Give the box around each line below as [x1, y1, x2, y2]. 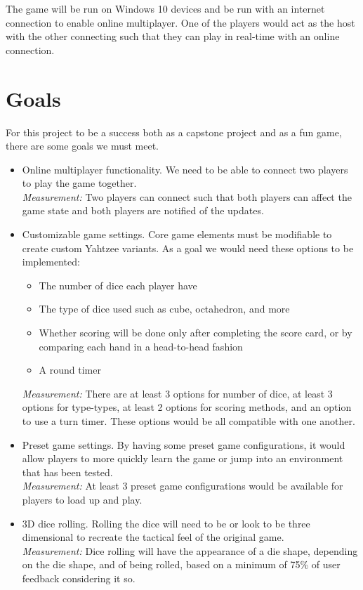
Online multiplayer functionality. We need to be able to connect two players [22, 162, 348, 176]
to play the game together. [22, 176, 137, 190]
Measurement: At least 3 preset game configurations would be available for [22, 478, 343, 493]
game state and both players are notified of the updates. [22, 203, 264, 218]
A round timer [39, 362, 101, 377]
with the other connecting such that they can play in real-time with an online [6, 29, 340, 44]
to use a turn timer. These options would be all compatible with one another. [22, 414, 355, 428]
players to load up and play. [22, 492, 143, 506]
